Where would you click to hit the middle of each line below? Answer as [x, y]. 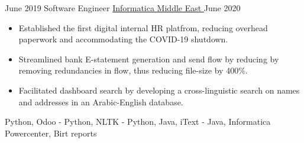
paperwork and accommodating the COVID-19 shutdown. [123, 39]
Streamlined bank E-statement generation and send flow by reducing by [149, 59]
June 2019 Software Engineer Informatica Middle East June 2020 [123, 8]
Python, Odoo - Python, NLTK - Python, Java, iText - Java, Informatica [138, 122]
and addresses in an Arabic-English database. [101, 102]
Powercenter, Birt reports [51, 133]
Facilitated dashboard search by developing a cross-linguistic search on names [159, 90]
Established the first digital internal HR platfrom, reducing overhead [143, 27]
